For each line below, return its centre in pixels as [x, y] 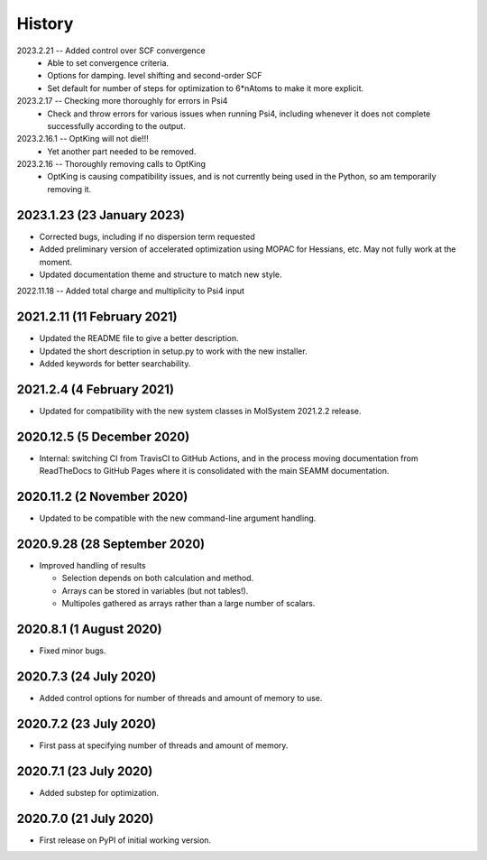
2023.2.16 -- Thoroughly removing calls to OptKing [111, 164]
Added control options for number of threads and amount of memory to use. [181, 698]
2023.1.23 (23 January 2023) [101, 215]
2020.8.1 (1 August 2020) [89, 629]
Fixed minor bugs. [73, 651]
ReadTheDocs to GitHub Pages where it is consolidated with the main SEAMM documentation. [214, 471]
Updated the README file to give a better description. [139, 338]
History [45, 23]
